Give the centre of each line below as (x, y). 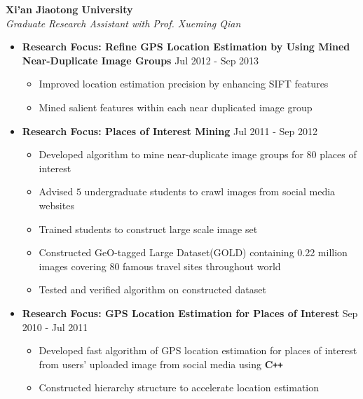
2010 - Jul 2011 (55, 327)
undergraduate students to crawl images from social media (210, 191)
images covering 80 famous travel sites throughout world (160, 266)
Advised (56, 191)
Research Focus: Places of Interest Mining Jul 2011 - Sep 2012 (170, 131)
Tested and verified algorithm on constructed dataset (152, 289)
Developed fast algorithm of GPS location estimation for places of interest (198, 350)
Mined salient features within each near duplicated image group (176, 107)
